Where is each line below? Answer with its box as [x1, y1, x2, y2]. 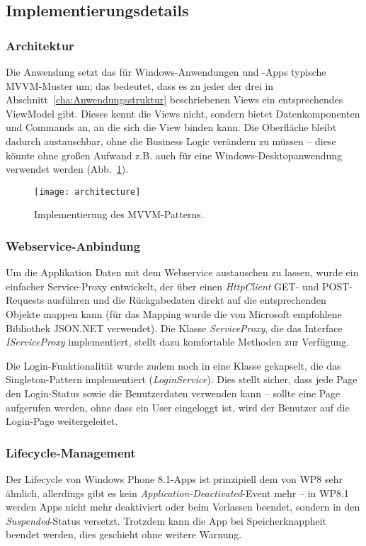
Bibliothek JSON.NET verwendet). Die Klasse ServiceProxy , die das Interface [6, 320, 343, 335]
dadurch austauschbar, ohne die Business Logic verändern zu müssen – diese [6, 133, 336, 148]
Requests [6, 292, 45, 307]
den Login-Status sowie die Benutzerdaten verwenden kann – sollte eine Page [6, 385, 341, 400]
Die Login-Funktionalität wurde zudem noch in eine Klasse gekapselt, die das [6, 358, 341, 372]
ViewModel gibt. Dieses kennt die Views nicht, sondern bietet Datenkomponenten [6, 106, 360, 120]
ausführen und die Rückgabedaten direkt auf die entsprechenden [47, 292, 326, 307]
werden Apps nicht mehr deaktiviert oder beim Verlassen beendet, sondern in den [6, 499, 360, 514]
